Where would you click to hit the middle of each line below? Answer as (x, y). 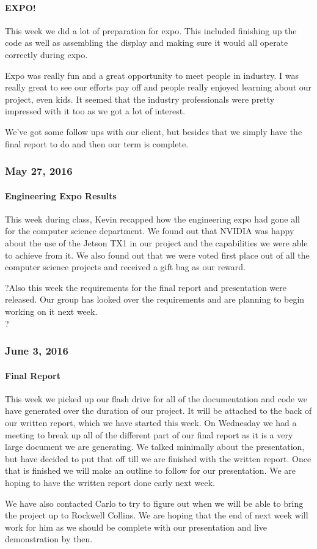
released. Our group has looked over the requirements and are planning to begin (155, 299)
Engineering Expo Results (61, 195)
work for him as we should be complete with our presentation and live (136, 527)
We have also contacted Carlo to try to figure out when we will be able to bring (154, 503)
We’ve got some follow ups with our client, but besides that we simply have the (154, 131)
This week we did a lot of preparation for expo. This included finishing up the (151, 30)
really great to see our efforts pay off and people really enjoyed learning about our (158, 87)
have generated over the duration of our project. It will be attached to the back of (158, 411)
